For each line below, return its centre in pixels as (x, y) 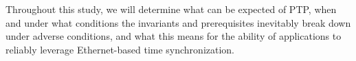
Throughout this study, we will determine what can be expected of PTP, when (171, 9)
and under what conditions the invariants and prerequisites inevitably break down (178, 22)
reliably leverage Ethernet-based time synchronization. (120, 49)
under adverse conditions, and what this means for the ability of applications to (174, 36)
